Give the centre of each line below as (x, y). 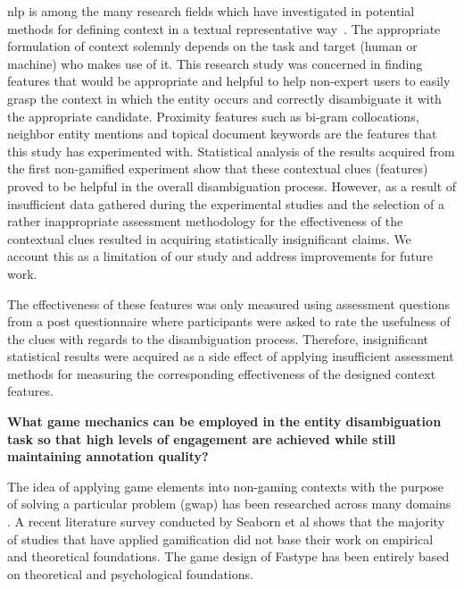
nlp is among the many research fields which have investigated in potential (211, 11)
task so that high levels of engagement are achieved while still (202, 438)
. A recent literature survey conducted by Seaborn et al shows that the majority (226, 522)
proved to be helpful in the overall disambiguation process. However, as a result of (232, 185)
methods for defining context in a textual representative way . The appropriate (224, 28)
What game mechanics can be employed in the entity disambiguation (224, 421)
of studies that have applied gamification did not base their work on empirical (220, 539)
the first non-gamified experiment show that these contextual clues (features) (218, 168)
